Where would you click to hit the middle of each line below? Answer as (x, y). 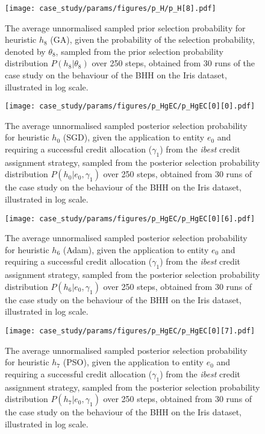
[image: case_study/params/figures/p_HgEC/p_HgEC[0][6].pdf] (130, 219)
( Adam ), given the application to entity (136, 249)
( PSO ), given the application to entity (133, 362)
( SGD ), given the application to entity (134, 137)
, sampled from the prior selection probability (139, 51)
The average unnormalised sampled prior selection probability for (125, 27)
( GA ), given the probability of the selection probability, (153, 39)
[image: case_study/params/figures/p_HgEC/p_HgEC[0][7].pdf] (130, 331)
